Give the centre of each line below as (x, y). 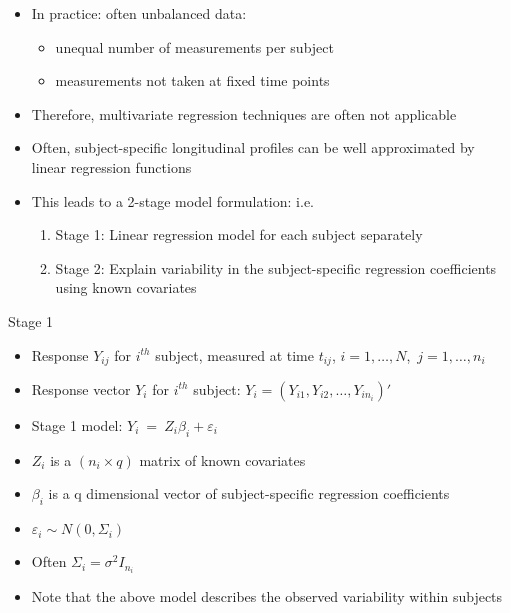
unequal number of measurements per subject (194, 46)
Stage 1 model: (77, 424)
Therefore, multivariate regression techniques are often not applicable (244, 113)
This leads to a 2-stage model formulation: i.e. (172, 200)
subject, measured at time (234, 354)
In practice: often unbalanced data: (139, 13)
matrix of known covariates (222, 459)
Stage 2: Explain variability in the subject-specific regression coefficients (276, 267)
